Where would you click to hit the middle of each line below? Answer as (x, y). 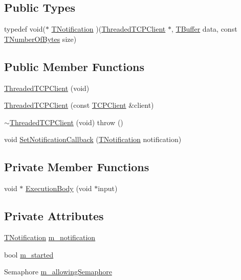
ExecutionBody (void (59, 188)
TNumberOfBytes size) (40, 39)
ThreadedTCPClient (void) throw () (66, 122)
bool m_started (29, 254)
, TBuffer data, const (204, 29)
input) (108, 188)
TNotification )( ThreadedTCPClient (108, 29)
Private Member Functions (77, 167)
